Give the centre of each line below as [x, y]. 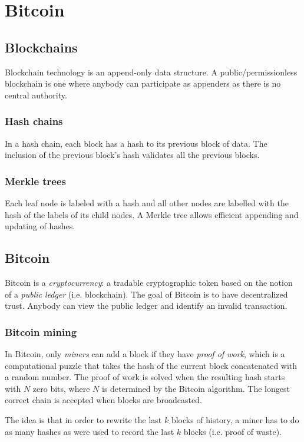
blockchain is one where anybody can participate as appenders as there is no [143, 83]
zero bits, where [61, 388]
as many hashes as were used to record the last [90, 431]
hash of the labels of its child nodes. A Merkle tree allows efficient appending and [152, 214]
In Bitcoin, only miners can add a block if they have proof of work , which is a [145, 353]
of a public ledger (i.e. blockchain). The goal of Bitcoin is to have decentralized [146, 294]
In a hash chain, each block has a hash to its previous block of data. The [136, 143]
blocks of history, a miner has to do [235, 419]
